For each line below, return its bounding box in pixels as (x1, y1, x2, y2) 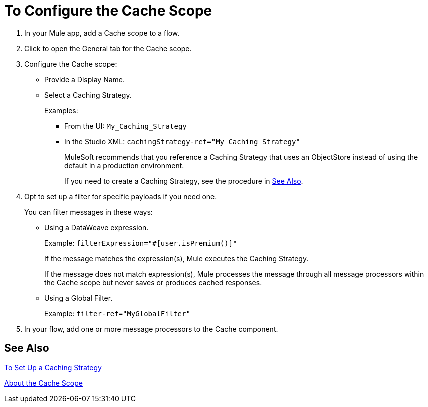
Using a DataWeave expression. (44, 223, 149, 232)
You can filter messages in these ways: (24, 207, 153, 216)
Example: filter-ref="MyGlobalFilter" (44, 309, 190, 318)
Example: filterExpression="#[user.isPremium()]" (44, 238, 237, 247)
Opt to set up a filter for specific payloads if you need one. (24, 192, 217, 201)
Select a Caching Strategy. (44, 90, 132, 99)
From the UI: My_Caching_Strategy (64, 121, 187, 130)
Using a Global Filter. (44, 293, 113, 302)
